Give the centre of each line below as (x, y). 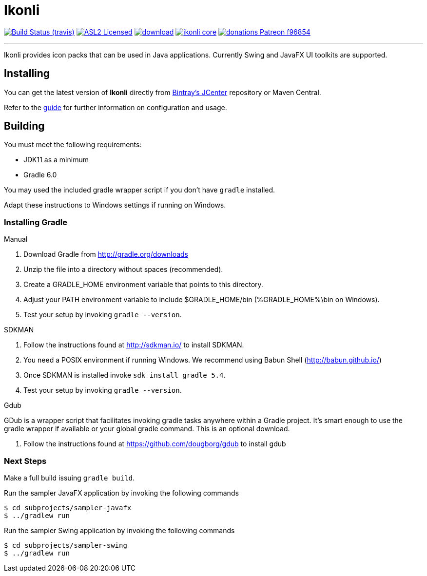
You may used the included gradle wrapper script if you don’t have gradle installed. (140, 190)
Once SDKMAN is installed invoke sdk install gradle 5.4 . (125, 375)
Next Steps (25, 461)
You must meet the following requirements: (73, 145)
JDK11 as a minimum (56, 160)
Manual (16, 239)
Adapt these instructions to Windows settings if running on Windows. (115, 205)
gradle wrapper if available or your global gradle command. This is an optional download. (147, 429)
